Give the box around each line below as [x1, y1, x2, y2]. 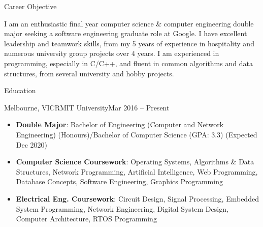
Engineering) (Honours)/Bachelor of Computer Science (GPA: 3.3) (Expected [16, 129, 257, 139]
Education [4, 85, 36, 96]
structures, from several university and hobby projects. [4, 68, 174, 78]
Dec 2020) [16, 139, 48, 150]
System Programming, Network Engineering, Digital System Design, [16, 203, 228, 214]
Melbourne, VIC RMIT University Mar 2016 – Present [4, 102, 170, 112]
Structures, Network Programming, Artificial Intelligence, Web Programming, [16, 166, 258, 177]
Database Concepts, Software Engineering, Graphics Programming [16, 176, 223, 187]
